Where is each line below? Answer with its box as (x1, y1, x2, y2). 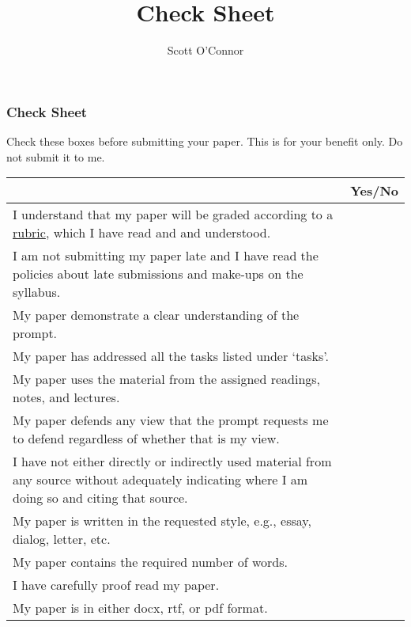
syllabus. (13, 283, 61, 302)
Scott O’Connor (167, 42, 244, 59)
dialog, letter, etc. (13, 530, 111, 549)
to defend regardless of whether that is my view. (13, 429, 280, 448)
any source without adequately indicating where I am (13, 470, 308, 489)
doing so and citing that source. (13, 488, 188, 507)
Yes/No (350, 181, 398, 200)
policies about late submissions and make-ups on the (13, 264, 304, 283)
